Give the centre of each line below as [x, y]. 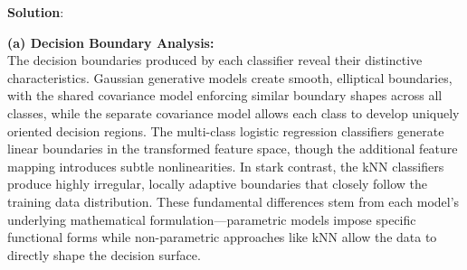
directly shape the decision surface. [104, 254]
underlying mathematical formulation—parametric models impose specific [212, 219]
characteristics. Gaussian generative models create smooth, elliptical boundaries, [230, 77]
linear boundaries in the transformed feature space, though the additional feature [233, 149]
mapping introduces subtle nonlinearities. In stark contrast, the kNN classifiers [226, 166]
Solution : [36, 12]
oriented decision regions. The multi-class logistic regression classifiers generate [226, 130]
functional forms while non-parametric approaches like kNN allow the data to [222, 237]
